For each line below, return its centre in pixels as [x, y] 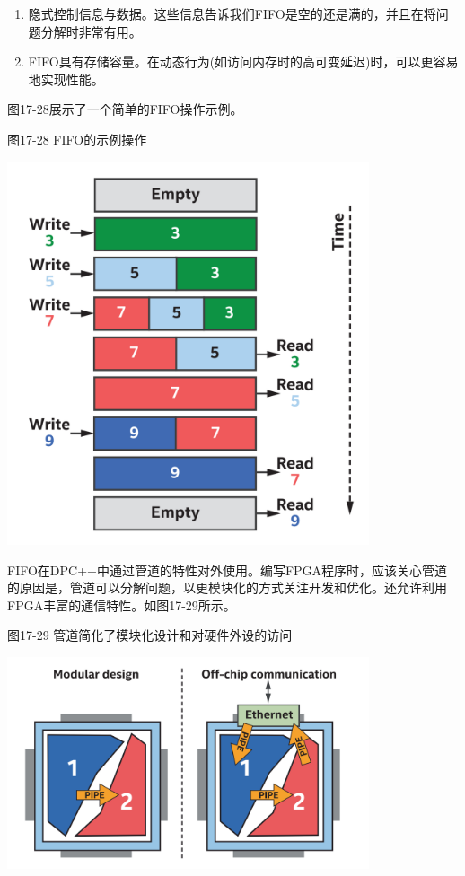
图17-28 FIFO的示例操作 [77, 139]
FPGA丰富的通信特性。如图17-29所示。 [122, 604]
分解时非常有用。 [91, 31]
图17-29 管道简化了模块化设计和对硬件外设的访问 [150, 635]
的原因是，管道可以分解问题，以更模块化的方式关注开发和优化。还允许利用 [227, 587]
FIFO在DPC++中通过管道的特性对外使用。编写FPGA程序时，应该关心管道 [228, 569]
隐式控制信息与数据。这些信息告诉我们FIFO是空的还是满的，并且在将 [232, 13]
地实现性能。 [66, 79]
